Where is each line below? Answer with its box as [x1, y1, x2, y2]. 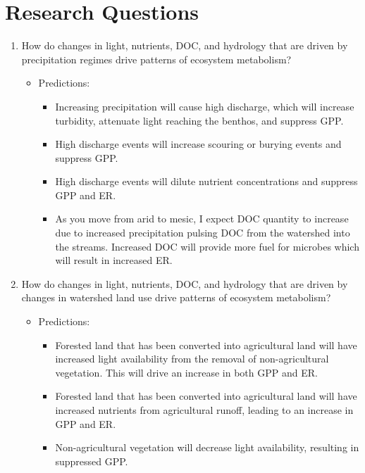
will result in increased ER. [55, 253, 173, 267]
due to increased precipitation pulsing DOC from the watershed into [55, 225, 350, 240]
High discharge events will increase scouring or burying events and [55, 137, 342, 151]
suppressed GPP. [55, 453, 128, 468]
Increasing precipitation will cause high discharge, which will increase [55, 99, 354, 113]
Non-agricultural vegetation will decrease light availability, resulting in [55, 440, 359, 455]
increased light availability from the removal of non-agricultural [55, 351, 329, 366]
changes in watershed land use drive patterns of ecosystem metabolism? [21, 290, 331, 305]
